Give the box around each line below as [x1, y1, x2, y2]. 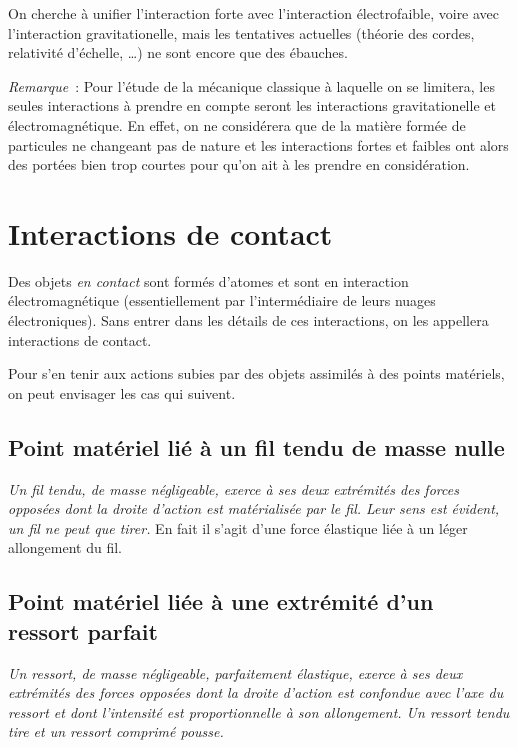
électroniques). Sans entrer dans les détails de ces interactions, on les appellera [8, 310, 489, 331]
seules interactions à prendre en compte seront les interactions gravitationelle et [8, 95, 496, 116]
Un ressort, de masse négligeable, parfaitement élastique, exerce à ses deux [8, 662, 463, 683]
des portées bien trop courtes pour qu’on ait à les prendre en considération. [8, 154, 470, 175]
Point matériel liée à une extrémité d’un [8, 586, 434, 617]
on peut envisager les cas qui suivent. [8, 382, 236, 403]
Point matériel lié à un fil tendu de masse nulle [8, 431, 505, 462]
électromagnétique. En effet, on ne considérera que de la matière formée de [8, 114, 466, 135]
